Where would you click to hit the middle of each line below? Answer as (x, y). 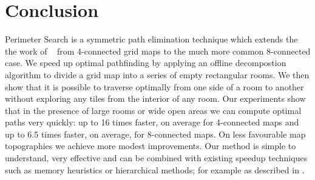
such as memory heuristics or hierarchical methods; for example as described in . (155, 169)
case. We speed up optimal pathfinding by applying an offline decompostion (146, 63)
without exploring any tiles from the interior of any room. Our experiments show (155, 98)
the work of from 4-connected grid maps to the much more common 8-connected (158, 51)
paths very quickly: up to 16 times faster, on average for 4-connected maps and (152, 122)
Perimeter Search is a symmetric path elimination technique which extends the (151, 39)
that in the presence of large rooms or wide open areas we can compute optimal (153, 110)
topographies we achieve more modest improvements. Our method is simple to (151, 146)
